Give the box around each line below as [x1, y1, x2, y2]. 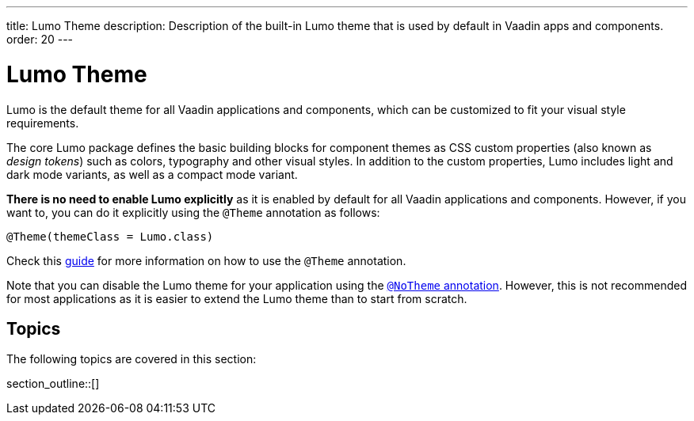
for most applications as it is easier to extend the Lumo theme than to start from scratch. [6, 291, 467, 305]
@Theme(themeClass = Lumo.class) [6, 229, 214, 243]
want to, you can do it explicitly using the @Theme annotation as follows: [6, 205, 380, 219]
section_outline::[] [6, 377, 100, 391]
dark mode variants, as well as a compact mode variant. [6, 167, 298, 181]
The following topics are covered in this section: [6, 352, 257, 366]
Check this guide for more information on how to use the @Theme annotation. [6, 253, 406, 267]
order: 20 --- [6, 32, 74, 46]
